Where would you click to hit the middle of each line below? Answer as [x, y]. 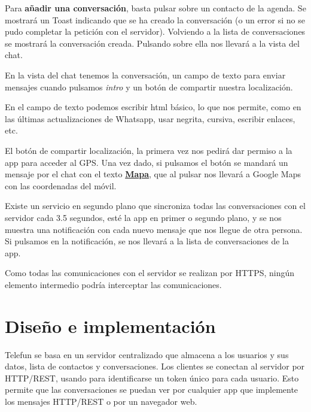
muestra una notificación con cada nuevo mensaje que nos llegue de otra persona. [154, 229]
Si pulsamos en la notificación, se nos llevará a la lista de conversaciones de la [147, 241]
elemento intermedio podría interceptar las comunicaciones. [113, 284]
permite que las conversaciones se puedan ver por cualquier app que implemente [152, 390]
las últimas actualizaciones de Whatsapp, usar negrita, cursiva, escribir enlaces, [150, 118]
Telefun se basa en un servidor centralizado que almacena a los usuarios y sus [147, 354]
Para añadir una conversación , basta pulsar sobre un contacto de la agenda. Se [155, 8]
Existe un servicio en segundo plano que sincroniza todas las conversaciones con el [155, 206]
